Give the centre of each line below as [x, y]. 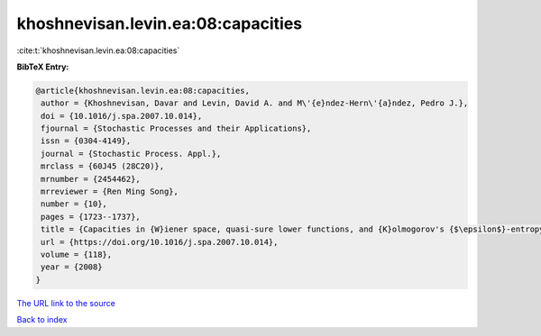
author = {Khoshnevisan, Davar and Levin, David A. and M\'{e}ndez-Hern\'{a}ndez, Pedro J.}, [255, 103]
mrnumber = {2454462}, [91, 179]
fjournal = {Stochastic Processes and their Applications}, [176, 129]
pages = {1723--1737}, [91, 217]
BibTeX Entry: [43, 67]
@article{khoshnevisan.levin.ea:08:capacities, [142, 91]
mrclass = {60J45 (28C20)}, [103, 166]
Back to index [42, 320]
